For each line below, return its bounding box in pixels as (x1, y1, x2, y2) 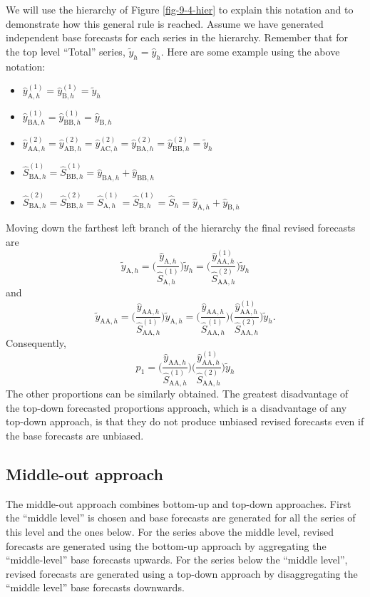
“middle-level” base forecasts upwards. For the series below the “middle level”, (6, 552, 348, 567)
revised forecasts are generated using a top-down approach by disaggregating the (6, 566, 358, 581)
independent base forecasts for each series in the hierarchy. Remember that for (6, 30, 348, 45)
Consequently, (6, 336, 66, 351)
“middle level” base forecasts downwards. (6, 580, 185, 595)
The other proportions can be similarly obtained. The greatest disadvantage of (6, 386, 349, 401)
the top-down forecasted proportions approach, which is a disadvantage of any (6, 400, 347, 415)
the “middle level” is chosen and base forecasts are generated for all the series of (6, 510, 356, 525)
